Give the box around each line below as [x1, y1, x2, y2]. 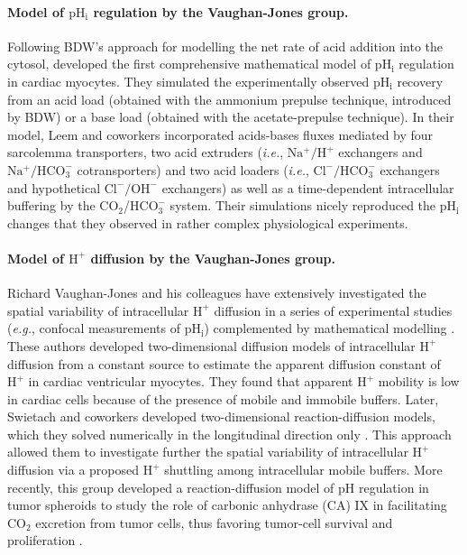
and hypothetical [7, 178, 101, 197]
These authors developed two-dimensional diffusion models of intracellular [7, 336, 416, 355]
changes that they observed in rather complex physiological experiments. [7, 213, 408, 232]
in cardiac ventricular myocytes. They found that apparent [28, 372, 353, 391]
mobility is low [378, 372, 460, 391]
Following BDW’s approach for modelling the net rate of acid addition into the [7, 36, 444, 55]
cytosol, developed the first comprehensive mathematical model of [7, 54, 371, 73]
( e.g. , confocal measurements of [7, 319, 180, 338]
